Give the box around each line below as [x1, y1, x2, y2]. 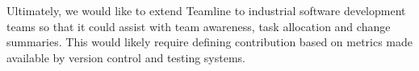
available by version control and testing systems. [6, 49, 246, 65]
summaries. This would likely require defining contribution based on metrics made [6, 34, 413, 50]
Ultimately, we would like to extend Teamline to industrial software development [6, 2, 406, 18]
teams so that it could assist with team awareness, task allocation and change [6, 18, 391, 34]
